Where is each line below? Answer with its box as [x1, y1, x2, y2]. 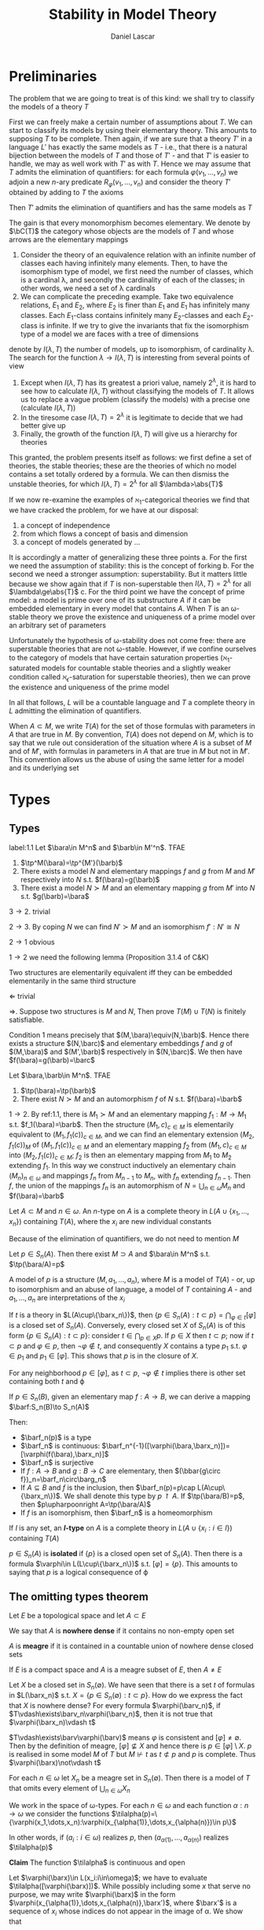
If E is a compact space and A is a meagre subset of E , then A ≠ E [9, 1665, 222, 1674]
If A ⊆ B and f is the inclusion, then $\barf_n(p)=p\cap [20, 1483, 196, 1492]
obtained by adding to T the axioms [9, 187, 124, 198]
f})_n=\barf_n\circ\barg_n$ [20, 1474, 107, 1484]
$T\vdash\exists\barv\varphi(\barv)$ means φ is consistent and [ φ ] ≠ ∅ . [9, 1733, 242, 1743]
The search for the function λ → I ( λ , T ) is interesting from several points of [9, 353, 251, 362]
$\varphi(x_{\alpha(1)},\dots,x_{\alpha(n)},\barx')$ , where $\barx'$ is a [9, 1899, 237, 1908]
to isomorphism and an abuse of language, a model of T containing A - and [9, 1285, 252, 1294]
